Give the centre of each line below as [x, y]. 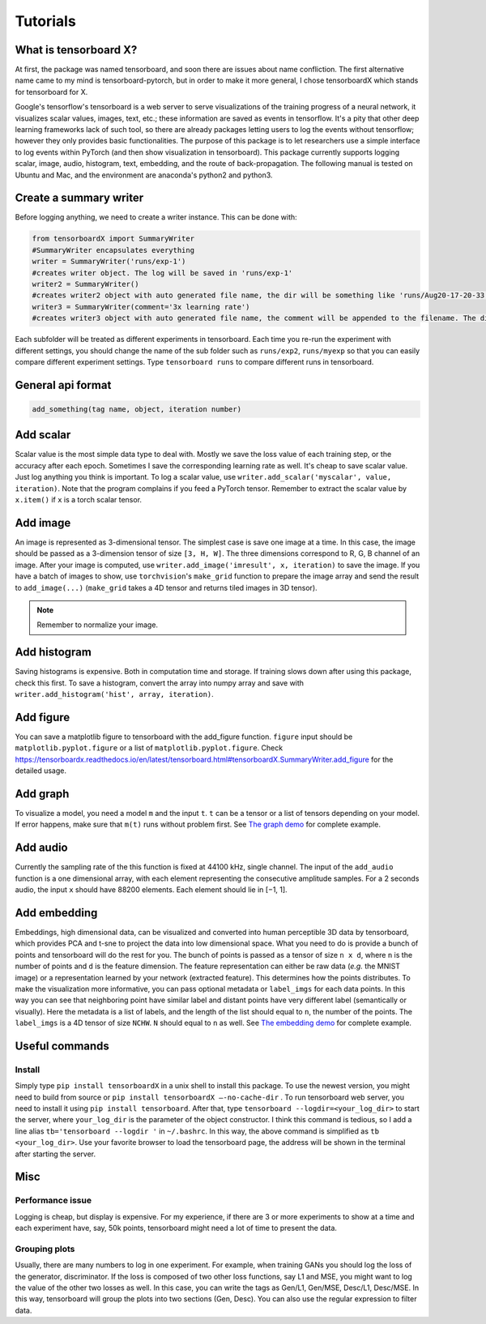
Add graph [42, 794]
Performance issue [53, 1201]
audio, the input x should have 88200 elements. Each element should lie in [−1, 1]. [151, 890]
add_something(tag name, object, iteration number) [137, 409]
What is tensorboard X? [76, 50]
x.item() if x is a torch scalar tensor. [78, 500]
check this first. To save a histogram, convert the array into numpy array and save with [159, 683]
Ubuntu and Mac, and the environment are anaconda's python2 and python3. [144, 175]
